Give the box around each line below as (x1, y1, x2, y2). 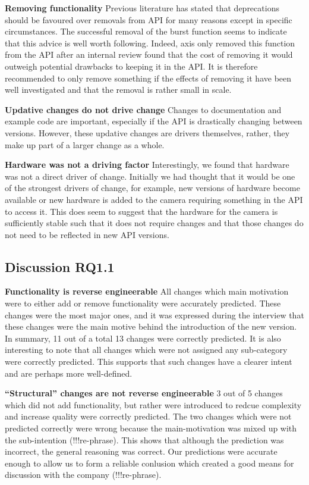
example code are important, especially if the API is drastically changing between (5, 115, 302, 127)
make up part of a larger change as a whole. (5, 138, 165, 151)
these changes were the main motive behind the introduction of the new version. (5, 320, 297, 333)
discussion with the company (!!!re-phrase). (5, 468, 162, 481)
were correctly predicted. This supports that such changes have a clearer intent (5, 355, 292, 368)
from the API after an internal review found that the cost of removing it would (5, 48, 293, 61)
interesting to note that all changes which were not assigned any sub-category (5, 343, 288, 356)
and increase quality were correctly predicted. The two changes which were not (5, 410, 292, 423)
